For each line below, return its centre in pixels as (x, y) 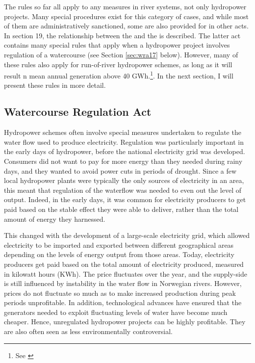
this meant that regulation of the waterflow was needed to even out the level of (123, 190)
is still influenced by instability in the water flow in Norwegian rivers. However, (123, 283)
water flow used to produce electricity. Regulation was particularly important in (124, 142)
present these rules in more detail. (55, 85)
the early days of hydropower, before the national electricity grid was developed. (125, 151)
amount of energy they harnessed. (55, 219)
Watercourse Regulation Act (78, 112)
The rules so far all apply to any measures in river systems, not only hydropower (125, 6)
